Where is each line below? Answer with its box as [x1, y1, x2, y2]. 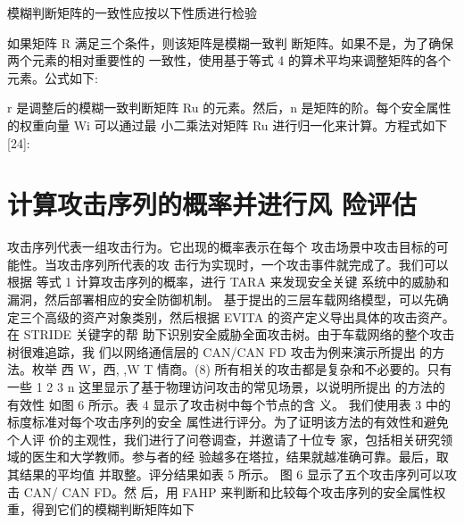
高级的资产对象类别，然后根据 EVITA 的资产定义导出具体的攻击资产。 [44, 307, 455, 326]
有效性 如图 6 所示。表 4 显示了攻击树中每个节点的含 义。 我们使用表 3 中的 [7, 395, 451, 413]
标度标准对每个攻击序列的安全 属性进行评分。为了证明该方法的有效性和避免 [7, 412, 449, 431]
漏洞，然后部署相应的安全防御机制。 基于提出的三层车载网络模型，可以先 [7, 290, 436, 309]
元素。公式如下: [7, 68, 98, 87]
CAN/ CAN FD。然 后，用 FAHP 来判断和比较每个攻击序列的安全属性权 [23, 482, 446, 501]
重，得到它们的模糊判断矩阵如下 [7, 500, 195, 519]
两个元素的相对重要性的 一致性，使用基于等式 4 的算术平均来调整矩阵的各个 [7, 51, 451, 70]
